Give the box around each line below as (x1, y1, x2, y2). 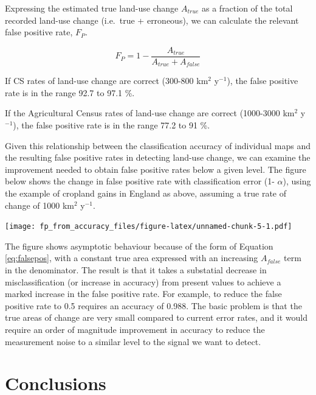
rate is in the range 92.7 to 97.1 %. (5, 86, 135, 99)
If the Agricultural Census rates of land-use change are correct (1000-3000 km (5, 107, 295, 119)
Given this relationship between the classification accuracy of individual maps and (5, 139, 311, 152)
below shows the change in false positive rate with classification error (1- (5, 175, 275, 187)
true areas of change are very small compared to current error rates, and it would (5, 311, 308, 324)
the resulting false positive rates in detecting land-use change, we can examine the (5, 151, 311, 164)
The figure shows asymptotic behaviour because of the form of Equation (5, 239, 273, 252)
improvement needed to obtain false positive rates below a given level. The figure (5, 163, 306, 175)
